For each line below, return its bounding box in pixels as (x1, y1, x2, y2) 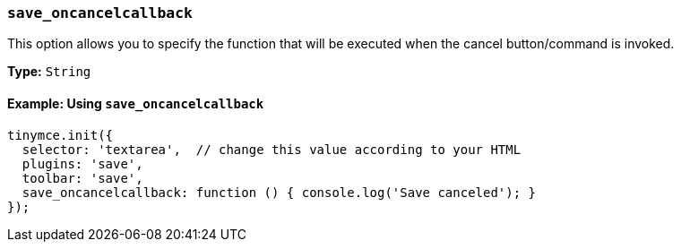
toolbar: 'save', (22, 170, 143, 185)
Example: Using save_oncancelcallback (7, 95, 264, 111)
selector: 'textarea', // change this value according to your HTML (22, 142, 522, 157)
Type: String (7, 64, 91, 80)
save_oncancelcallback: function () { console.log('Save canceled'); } (22, 185, 537, 200)
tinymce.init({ (7, 127, 114, 142)
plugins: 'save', (22, 156, 143, 171)
